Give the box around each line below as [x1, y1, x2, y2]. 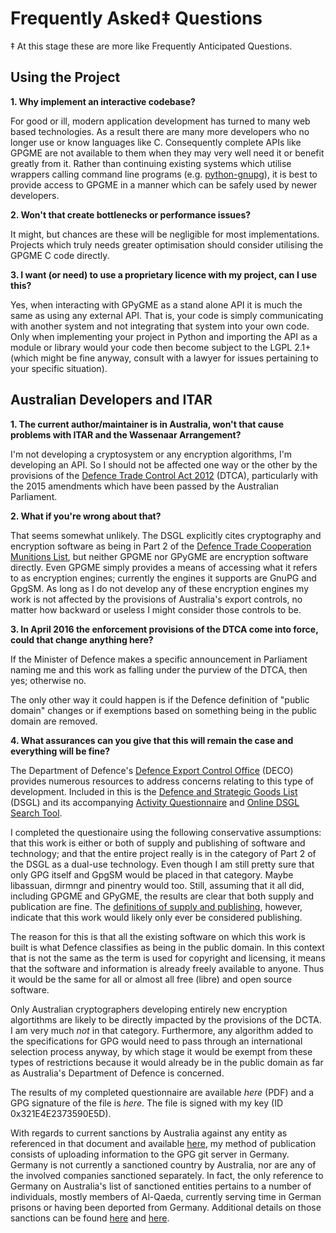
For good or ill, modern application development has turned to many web [10, 115, 311, 127]
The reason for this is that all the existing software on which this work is [10, 930, 306, 942]
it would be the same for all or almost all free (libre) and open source [10, 973, 293, 985]
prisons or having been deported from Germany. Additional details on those [10, 1201, 322, 1213]
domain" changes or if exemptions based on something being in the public [10, 704, 318, 716]
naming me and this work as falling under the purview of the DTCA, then [10, 663, 308, 676]
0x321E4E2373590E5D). [10, 1107, 112, 1119]
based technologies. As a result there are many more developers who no [10, 125, 310, 137]
